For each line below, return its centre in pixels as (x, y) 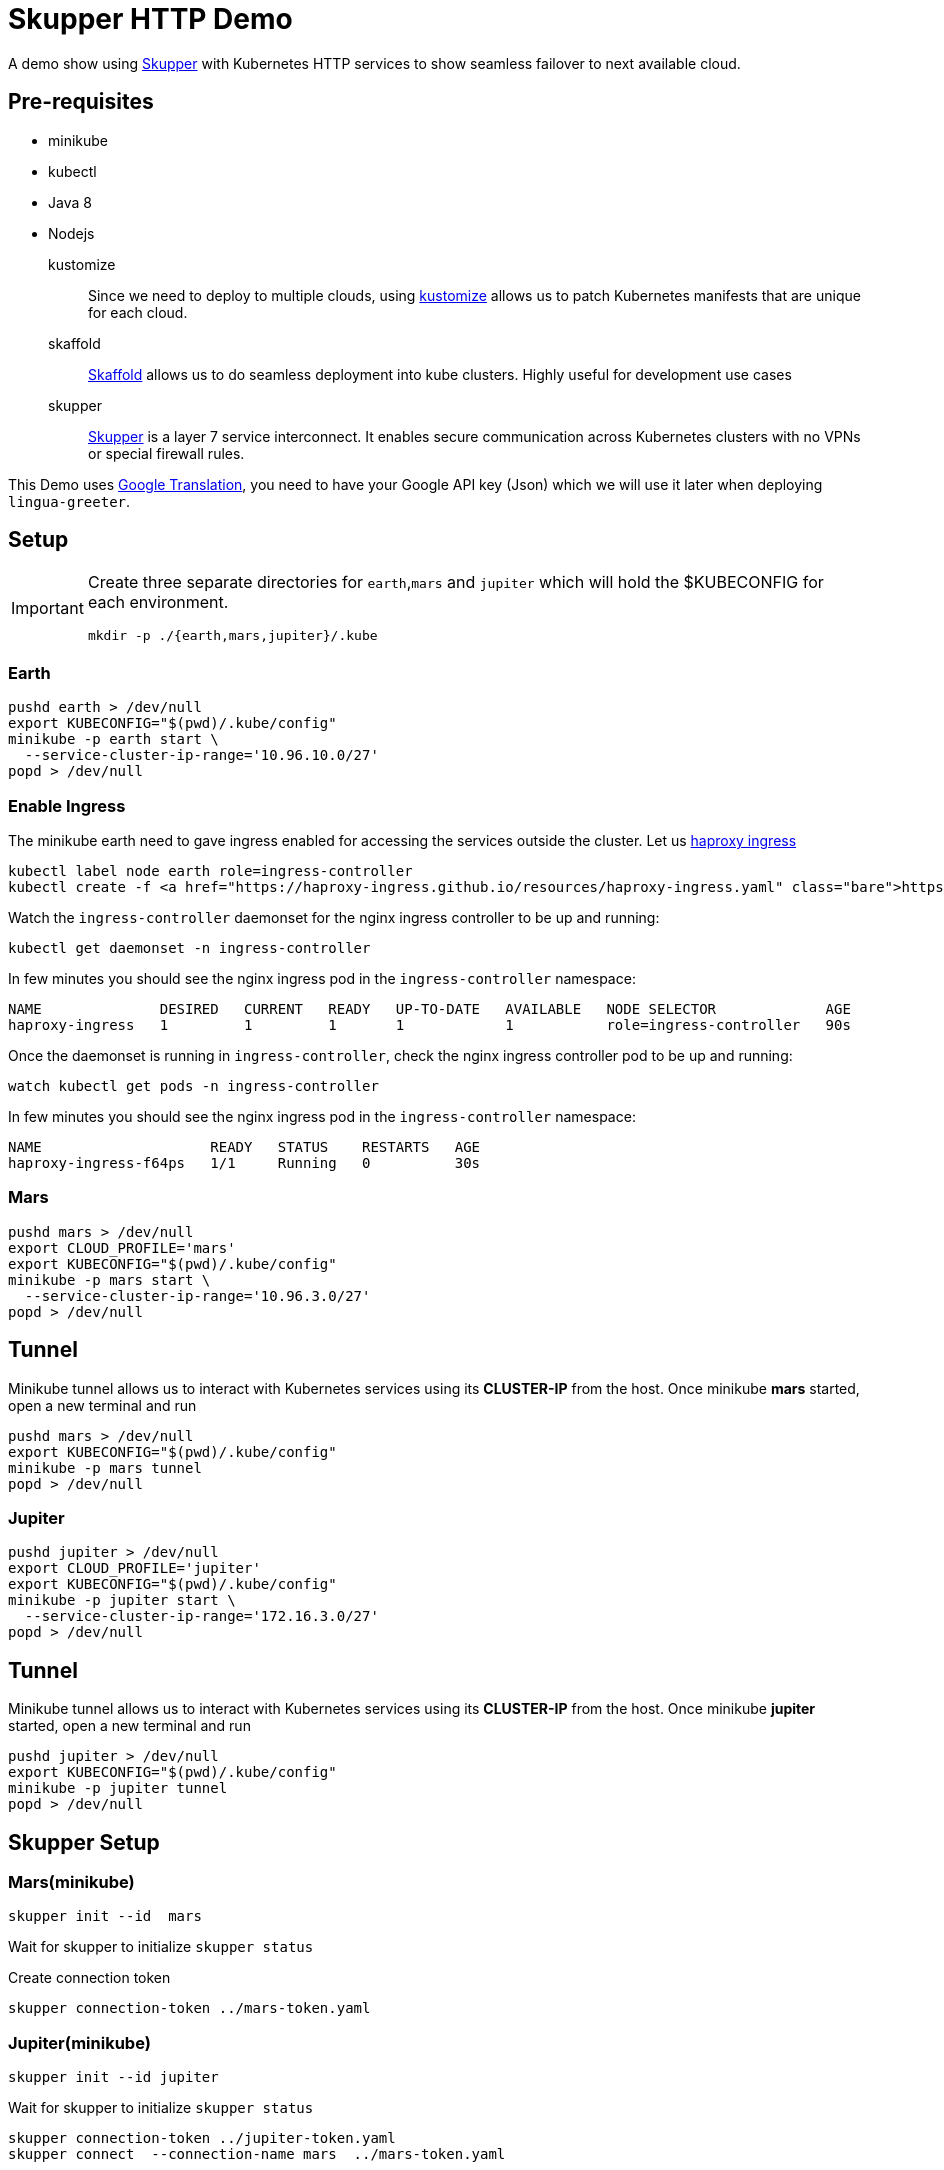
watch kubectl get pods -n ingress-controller (193, 1085)
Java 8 (70, 202)
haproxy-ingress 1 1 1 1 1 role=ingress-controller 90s (429, 1024)
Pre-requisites (81, 102)
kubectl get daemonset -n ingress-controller (189, 947)
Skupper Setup (84, 1842)
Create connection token (89, 1978)
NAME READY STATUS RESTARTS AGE (244, 1146)
